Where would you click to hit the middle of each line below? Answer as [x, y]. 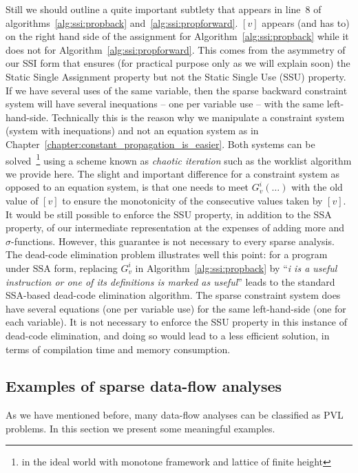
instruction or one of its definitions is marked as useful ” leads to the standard [170, 281]
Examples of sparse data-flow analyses [144, 386]
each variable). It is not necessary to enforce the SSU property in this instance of [177, 322]
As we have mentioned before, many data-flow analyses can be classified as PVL [175, 415]
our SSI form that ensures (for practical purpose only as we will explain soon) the [178, 63]
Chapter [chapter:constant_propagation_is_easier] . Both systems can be [160, 144]
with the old [317, 187]
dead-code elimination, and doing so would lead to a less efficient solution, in [168, 335]
